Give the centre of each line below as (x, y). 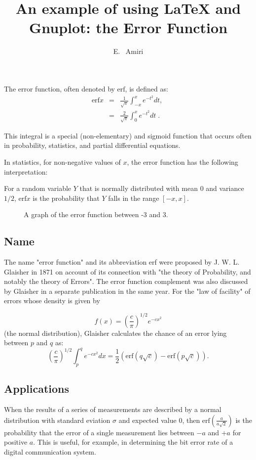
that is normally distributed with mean (139, 188)
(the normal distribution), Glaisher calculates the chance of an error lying (115, 333)
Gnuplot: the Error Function (128, 27)
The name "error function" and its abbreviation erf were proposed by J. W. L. (122, 262)
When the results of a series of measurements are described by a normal (113, 409)
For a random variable (38, 188)
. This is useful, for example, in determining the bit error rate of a (133, 442)
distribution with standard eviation (57, 420)
